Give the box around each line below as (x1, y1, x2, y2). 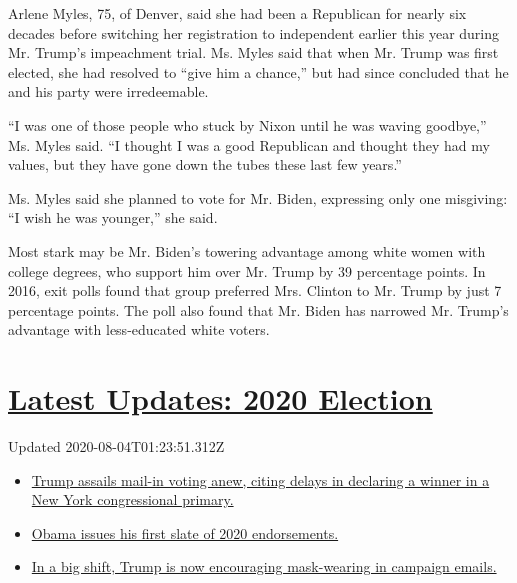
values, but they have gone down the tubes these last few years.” (8, 154, 402, 175)
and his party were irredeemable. (8, 81, 209, 102)
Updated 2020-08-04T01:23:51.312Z (8, 436, 225, 457)
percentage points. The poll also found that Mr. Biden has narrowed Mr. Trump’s (8, 299, 509, 320)
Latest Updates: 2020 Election (8, 378, 433, 419)
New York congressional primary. (31, 489, 234, 510)
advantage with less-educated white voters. (8, 319, 270, 340)
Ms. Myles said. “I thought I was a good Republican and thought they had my (8, 134, 490, 155)
